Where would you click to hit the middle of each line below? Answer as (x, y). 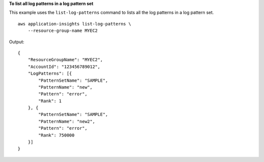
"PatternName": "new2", (67, 121)
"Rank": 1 (50, 101)
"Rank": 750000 (56, 135)
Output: (17, 42)
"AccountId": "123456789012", (64, 67)
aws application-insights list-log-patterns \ (75, 24)
